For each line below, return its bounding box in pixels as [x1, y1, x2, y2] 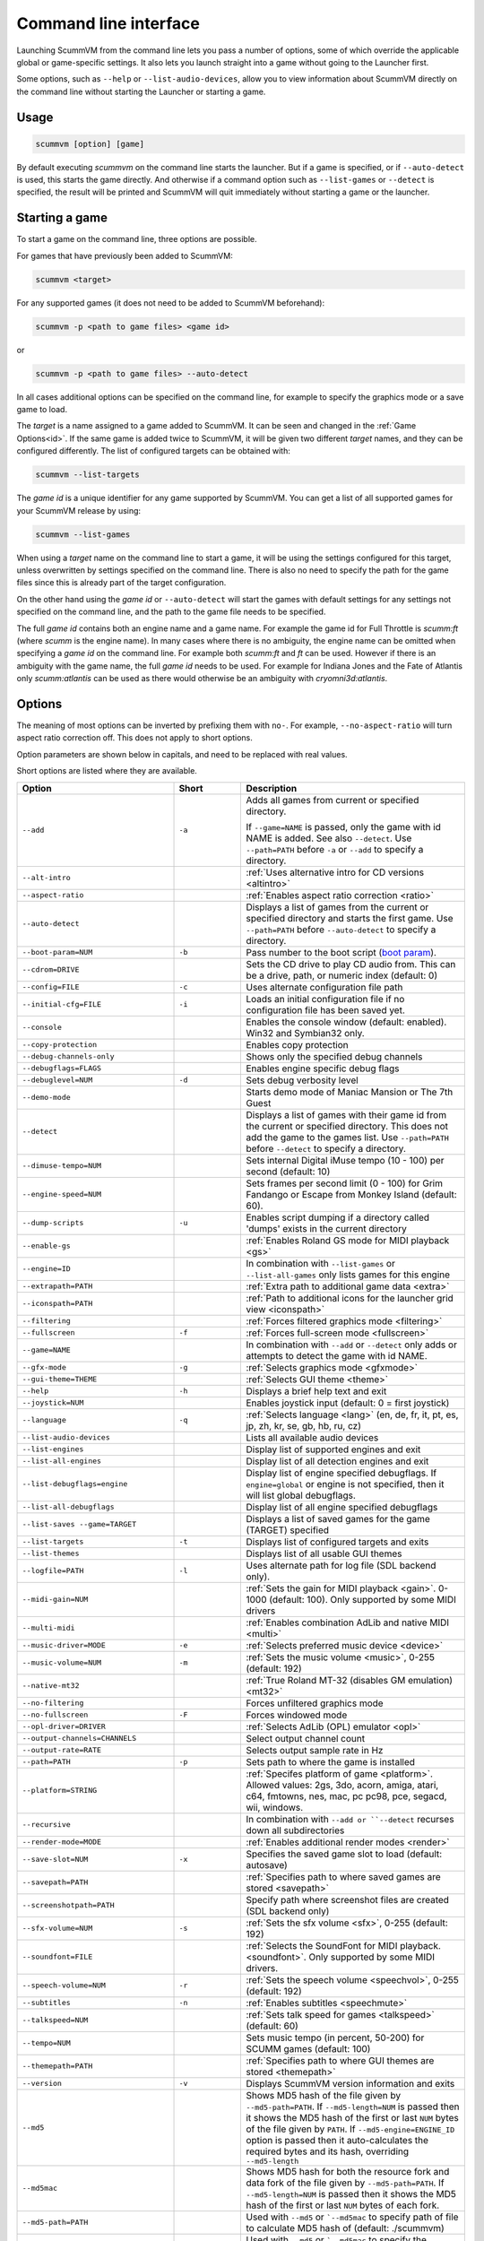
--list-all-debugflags [22, 1502, 116, 1512]
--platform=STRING [22, 1786, 98, 1795]
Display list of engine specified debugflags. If [246, 1467, 437, 1479]
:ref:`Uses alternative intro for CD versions [246, 866, 425, 878]
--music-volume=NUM [22, 1658, 102, 1667]
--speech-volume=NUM [22, 1981, 107, 1990]
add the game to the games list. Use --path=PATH [246, 1130, 450, 1143]
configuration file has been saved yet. [246, 1004, 405, 1017]
